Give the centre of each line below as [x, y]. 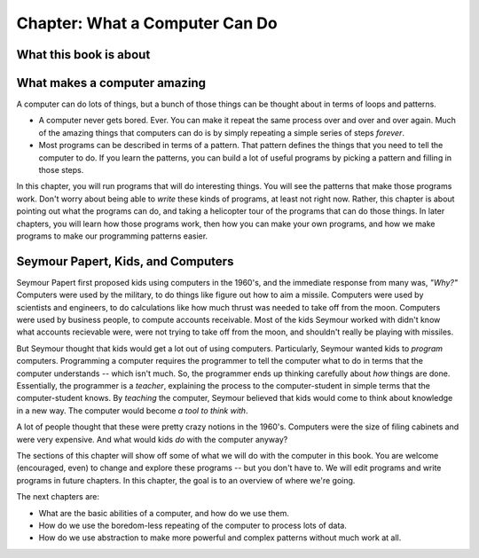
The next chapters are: [58, 497]
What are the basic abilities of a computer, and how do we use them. [164, 513]
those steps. [61, 170]
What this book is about [83, 55]
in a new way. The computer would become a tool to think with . [132, 410]
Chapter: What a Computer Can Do [147, 23]
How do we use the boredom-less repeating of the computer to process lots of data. [193, 525]
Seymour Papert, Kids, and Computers [125, 261]
